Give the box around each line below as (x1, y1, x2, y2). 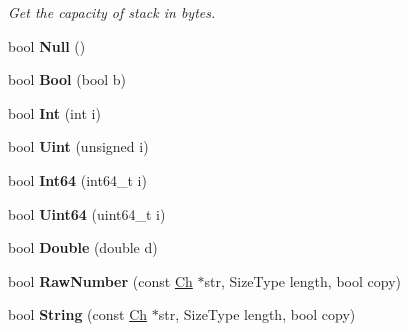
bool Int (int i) (8, 102, 101, 123)
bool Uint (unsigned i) (8, 136, 149, 157)
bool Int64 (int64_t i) (8, 169, 147, 190)
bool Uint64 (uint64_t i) (8, 203, 166, 224)
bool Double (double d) (8, 237, 158, 258)
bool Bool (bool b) (8, 69, 127, 90)
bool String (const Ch (8, 304, 148, 325)
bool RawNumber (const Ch (8, 270, 193, 291)
